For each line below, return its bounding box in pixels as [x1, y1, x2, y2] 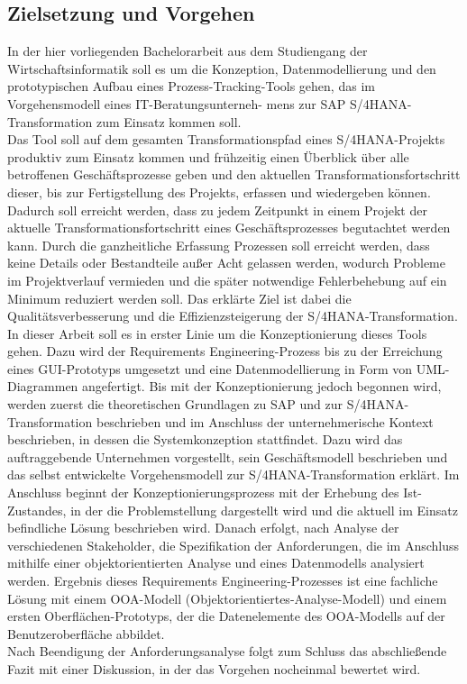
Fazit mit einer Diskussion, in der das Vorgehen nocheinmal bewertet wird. [7, 659, 421, 678]
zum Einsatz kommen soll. [96, 112, 242, 131]
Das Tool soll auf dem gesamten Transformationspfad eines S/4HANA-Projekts [7, 130, 445, 149]
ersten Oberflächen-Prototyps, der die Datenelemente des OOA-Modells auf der [7, 606, 445, 625]
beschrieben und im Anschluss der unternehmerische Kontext [96, 412, 434, 431]
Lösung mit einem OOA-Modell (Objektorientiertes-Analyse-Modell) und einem [7, 588, 447, 607]
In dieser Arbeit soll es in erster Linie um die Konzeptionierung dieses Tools [7, 324, 427, 342]
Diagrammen [7, 377, 78, 396]
